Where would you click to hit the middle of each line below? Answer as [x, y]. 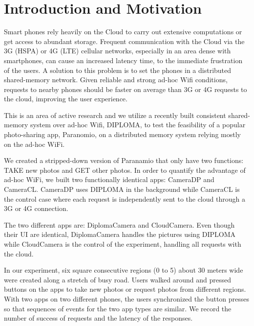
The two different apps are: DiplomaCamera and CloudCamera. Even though [119, 224]
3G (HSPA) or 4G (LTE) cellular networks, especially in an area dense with [117, 51]
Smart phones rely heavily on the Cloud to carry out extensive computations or [123, 32]
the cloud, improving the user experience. [66, 99]
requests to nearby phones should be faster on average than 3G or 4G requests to [126, 89]
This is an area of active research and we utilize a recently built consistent [115, 115]
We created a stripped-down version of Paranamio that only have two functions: [124, 160]
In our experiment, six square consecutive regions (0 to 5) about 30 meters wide [124, 270]
